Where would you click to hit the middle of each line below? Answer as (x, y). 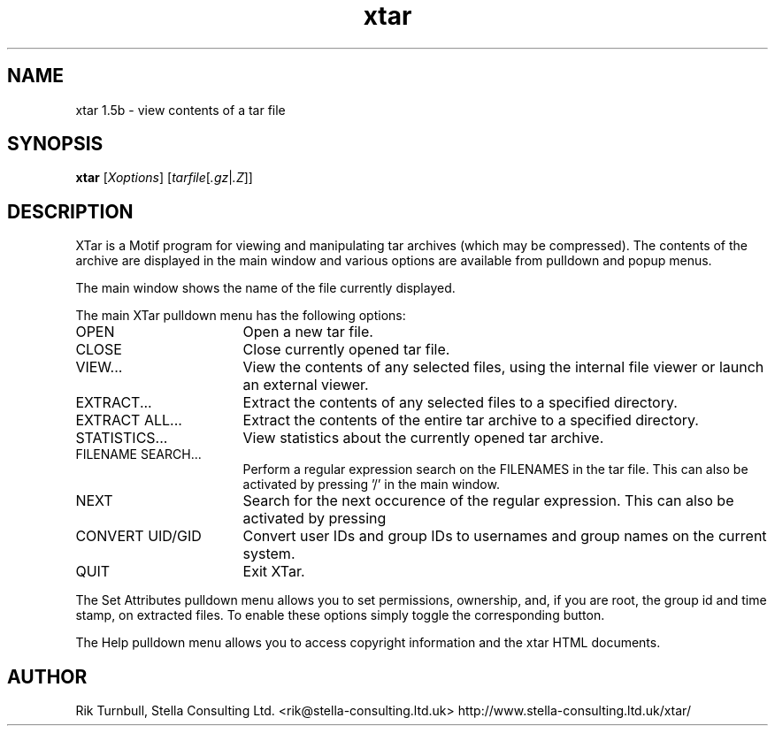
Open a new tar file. (308, 332)
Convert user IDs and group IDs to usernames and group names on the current (505, 536)
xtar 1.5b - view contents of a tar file (180, 110)
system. (269, 554)
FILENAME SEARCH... (138, 454)
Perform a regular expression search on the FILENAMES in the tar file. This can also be (495, 470)
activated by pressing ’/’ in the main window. (371, 485)
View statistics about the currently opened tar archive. (423, 438)
